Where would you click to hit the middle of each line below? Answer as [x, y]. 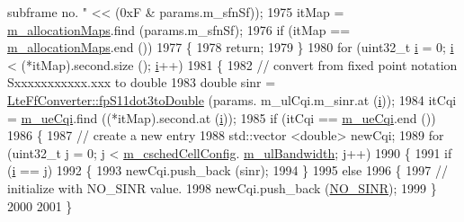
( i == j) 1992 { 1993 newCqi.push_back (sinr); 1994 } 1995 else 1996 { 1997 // [228, 170]
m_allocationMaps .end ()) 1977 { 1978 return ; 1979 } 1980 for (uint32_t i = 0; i [231, 47]
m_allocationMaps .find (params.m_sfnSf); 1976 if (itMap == [179, 29]
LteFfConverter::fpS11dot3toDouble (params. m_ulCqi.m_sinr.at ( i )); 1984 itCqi [232, 99]
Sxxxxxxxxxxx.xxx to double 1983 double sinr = [142, 82]
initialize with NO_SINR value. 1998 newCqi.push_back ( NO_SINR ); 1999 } [222, 187]
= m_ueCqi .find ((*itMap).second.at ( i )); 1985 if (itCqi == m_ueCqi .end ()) [222, 117]
